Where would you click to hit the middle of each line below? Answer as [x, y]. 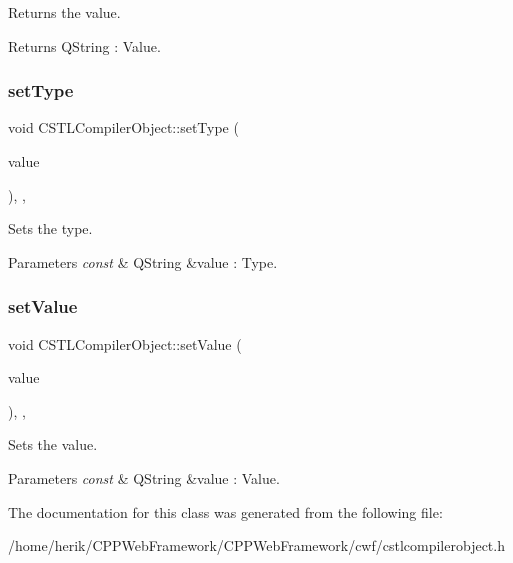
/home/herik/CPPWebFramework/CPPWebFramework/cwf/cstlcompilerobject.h [256, 545]
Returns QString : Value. [84, 45]
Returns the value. [64, 12]
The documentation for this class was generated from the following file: [225, 511]
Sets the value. [53, 444]
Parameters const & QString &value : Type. [143, 261]
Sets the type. [50, 228]
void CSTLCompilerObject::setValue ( [125, 343]
